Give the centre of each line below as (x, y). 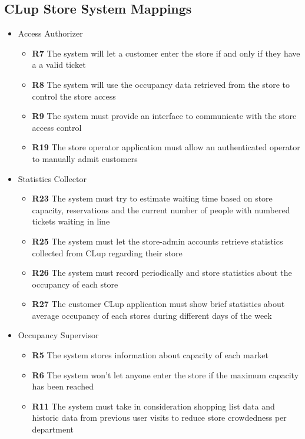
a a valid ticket (59, 65)
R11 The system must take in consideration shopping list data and (153, 406)
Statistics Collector (52, 178)
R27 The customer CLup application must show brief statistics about (158, 304)
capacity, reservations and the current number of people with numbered (161, 209)
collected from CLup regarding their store (107, 252)
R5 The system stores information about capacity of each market (150, 355)
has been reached (63, 386)
